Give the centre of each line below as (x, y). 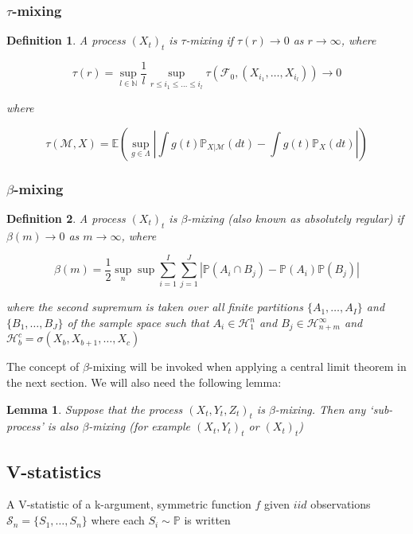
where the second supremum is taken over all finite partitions (155, 307)
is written (207, 520)
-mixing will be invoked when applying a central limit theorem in (247, 366)
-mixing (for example (140, 426)
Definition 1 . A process (66, 40)
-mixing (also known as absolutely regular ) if (296, 218)
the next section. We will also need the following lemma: (144, 382)
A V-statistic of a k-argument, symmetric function (129, 504)
